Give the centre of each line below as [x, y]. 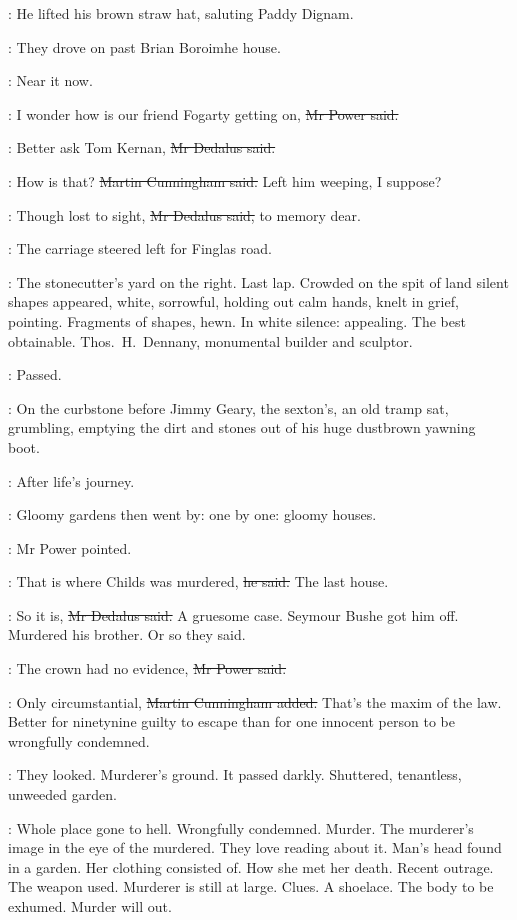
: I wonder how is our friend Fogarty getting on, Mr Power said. [203, 113]
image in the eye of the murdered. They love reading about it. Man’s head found [255, 847]
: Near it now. [50, 80]
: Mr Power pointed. [70, 547]
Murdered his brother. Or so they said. [127, 634]
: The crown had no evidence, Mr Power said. [147, 668]
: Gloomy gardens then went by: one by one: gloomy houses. [192, 514]
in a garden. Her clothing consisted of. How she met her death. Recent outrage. [251, 866]
